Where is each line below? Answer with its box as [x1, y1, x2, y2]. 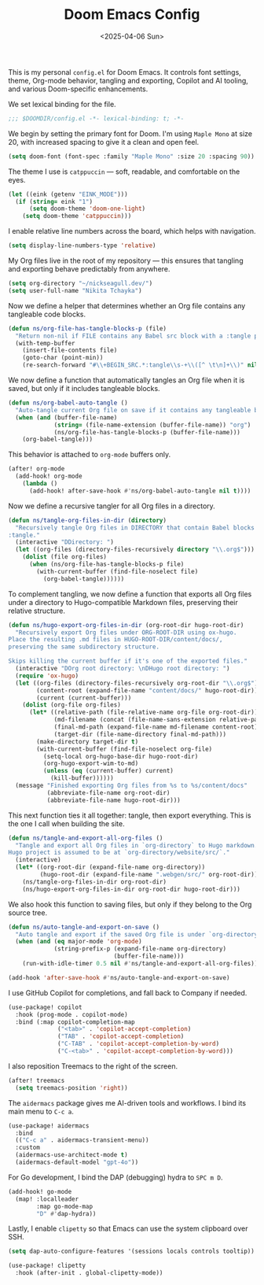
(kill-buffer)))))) [49, 774, 114, 782]
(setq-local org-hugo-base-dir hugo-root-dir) [42, 752, 199, 760]
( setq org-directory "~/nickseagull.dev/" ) [8, 279, 153, 288]
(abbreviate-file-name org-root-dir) [46, 788, 170, 796]
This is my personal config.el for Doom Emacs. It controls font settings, [8, 67, 241, 76]
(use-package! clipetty [8, 1261, 86, 1270]
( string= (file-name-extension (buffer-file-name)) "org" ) [53, 421, 251, 429]
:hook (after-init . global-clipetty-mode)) [15, 1269, 163, 1277]
